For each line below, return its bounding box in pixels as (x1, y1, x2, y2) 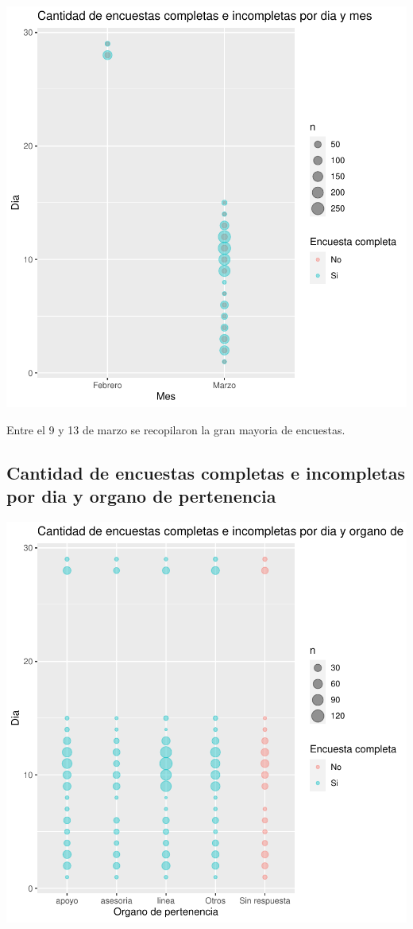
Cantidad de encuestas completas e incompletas (6, 460, 405, 484)
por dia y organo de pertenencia (6, 483, 276, 507)
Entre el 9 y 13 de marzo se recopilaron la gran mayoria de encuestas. (6, 421, 345, 437)
